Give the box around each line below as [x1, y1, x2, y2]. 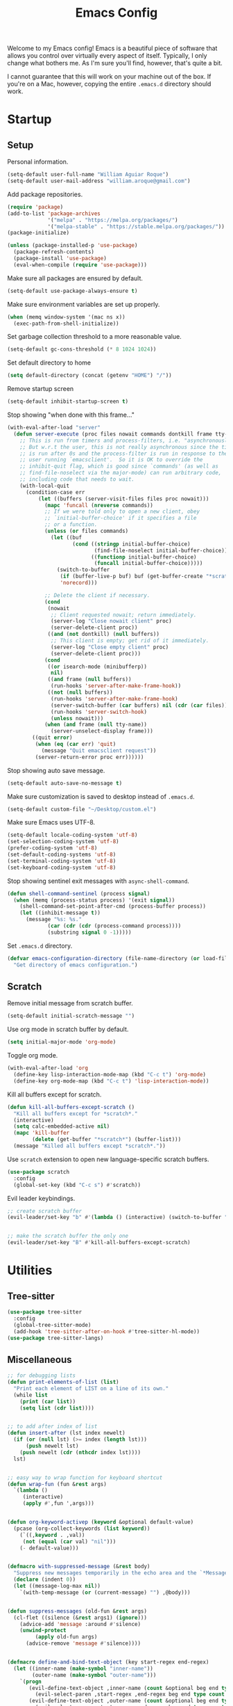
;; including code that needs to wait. [19, 476, 135, 483]
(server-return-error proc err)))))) [35, 754, 144, 760]
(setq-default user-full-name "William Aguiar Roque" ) [7, 171, 169, 178]
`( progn [19, 1678, 42, 1685]
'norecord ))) [60, 580, 98, 587]
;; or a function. [44, 521, 98, 528]
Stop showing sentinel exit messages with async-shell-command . [7, 877, 189, 885]
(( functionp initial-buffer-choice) [91, 553, 197, 561]
